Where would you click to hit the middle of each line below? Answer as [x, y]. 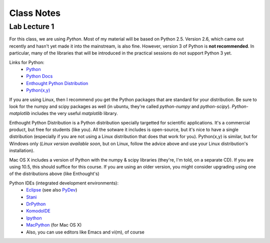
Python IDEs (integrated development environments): [64, 183]
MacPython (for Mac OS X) [54, 225]
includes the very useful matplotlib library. [74, 113]
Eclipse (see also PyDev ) [52, 190]
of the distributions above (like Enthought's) [54, 174]
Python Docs [39, 76]
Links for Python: [27, 62]
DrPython [36, 204]
